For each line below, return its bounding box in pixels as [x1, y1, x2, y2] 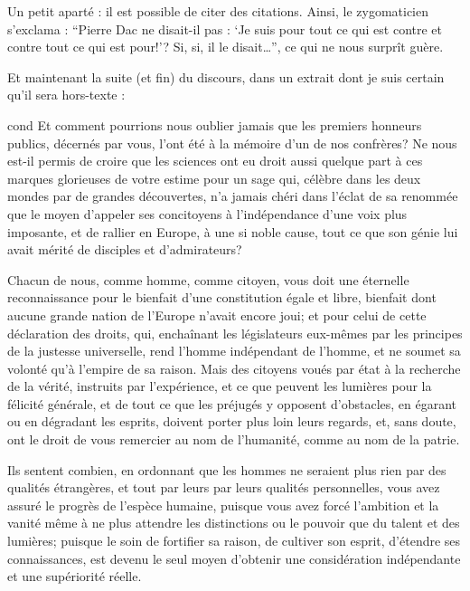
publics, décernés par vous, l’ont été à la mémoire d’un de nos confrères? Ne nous [7, 133, 457, 152]
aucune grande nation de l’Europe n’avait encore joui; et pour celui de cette [7, 305, 427, 324]
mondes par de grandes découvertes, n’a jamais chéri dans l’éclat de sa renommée [7, 186, 458, 205]
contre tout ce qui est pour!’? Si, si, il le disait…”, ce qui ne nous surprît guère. [7, 37, 444, 56]
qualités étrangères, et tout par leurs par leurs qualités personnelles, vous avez [7, 478, 440, 497]
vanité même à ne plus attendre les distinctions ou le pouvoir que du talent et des [7, 513, 460, 532]
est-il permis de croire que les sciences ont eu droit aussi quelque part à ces [7, 151, 423, 170]
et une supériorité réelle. [7, 567, 142, 586]
